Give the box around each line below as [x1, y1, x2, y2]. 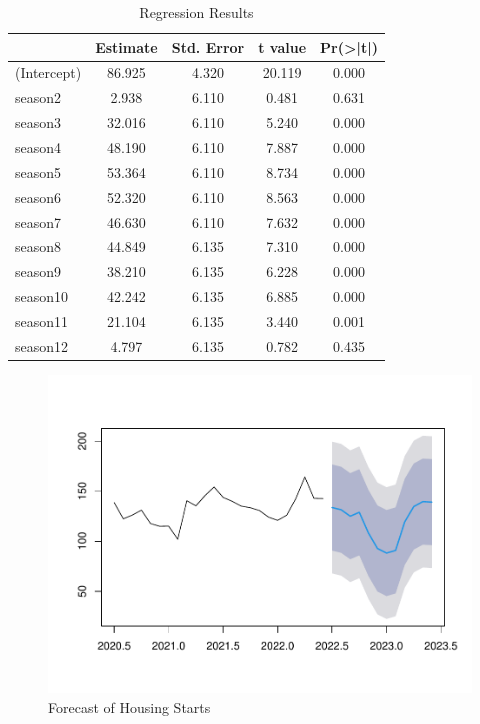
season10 [15, 286, 69, 307]
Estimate [95, 36, 158, 57]
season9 [15, 261, 62, 282]
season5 [15, 161, 62, 182]
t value [258, 36, 307, 57]
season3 [15, 112, 62, 133]
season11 [15, 310, 69, 331]
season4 [15, 136, 62, 157]
